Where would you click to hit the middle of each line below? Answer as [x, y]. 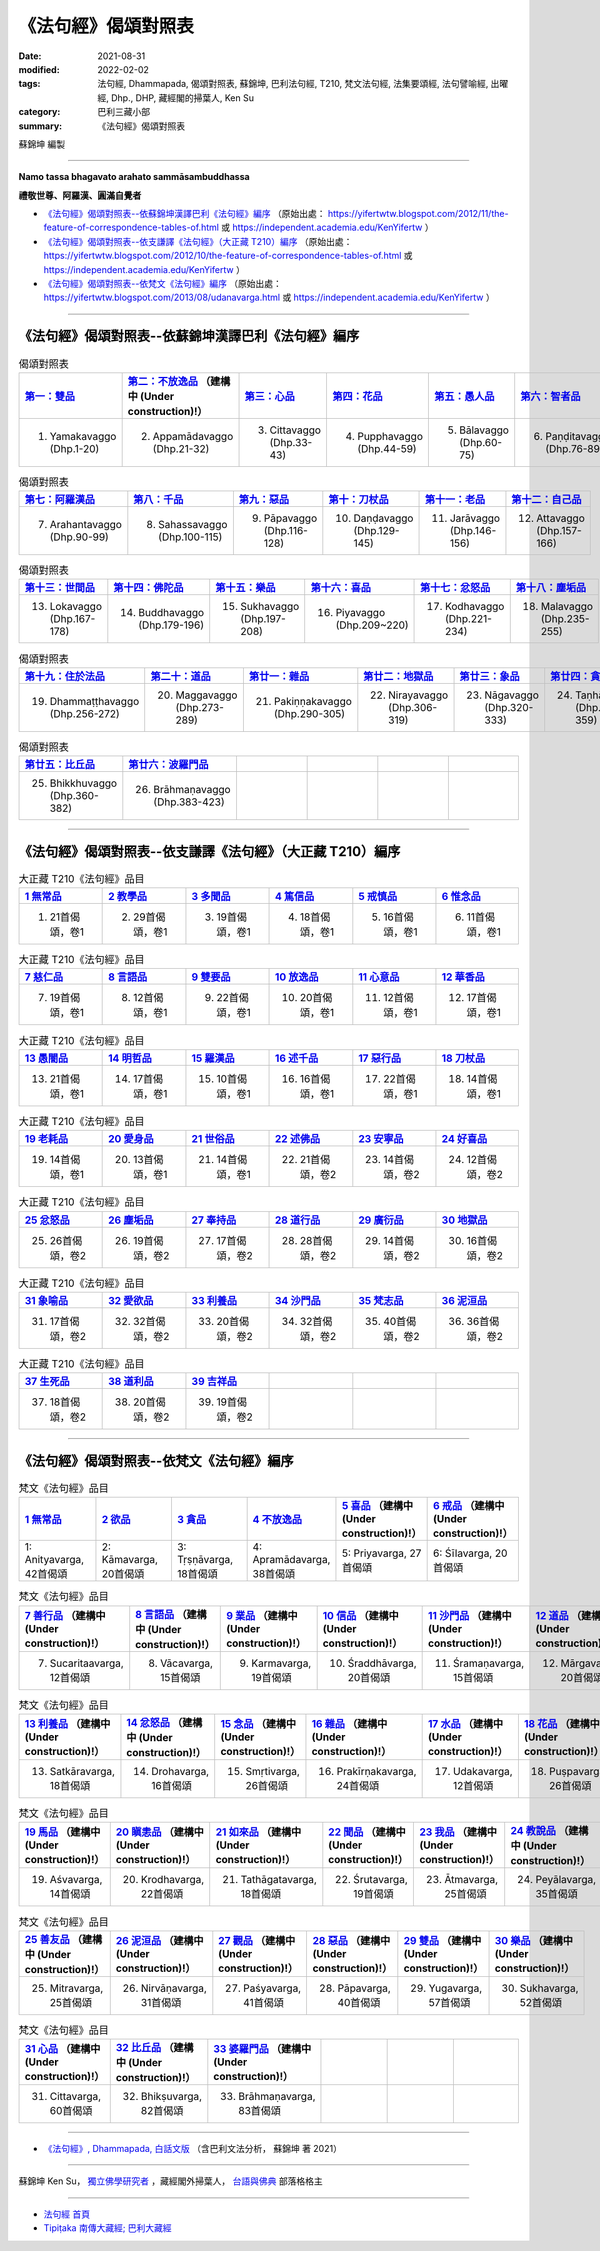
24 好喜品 [464, 1139]
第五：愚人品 [464, 396]
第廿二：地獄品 [398, 676]
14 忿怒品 [148, 1722]
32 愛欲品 [131, 1300]
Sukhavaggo [270, 607]
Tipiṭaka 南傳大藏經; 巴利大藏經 [107, 2228]
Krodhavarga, [172, 1880]
